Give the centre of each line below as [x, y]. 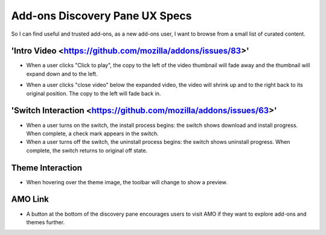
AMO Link [30, 199]
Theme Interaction [47, 168]
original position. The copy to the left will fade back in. [94, 93]
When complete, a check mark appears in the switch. [93, 134]
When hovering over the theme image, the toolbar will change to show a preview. [127, 182]
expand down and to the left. [62, 74]
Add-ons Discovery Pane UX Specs [101, 16]
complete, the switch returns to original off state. [87, 150]
